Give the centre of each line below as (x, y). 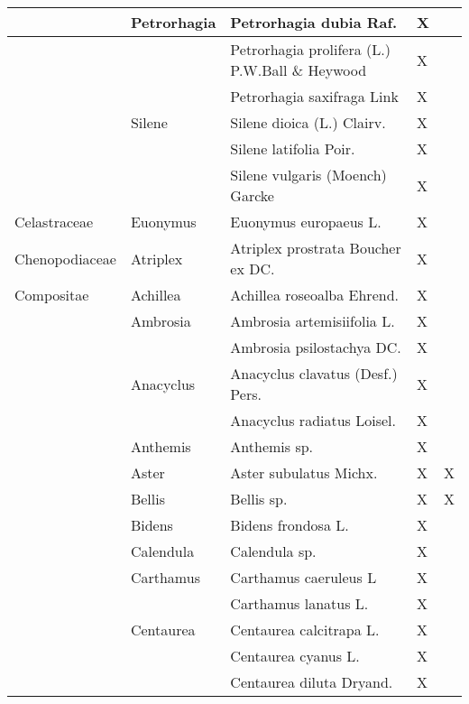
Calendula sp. (273, 551)
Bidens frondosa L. (290, 525)
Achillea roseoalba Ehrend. (314, 295)
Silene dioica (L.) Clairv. (308, 122)
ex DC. (253, 269)
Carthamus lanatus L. (299, 603)
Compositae (52, 295)
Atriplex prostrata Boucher (316, 248)
